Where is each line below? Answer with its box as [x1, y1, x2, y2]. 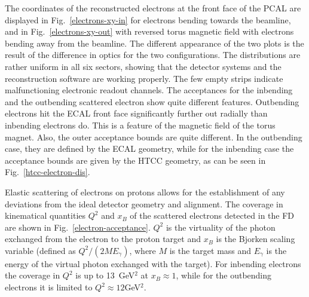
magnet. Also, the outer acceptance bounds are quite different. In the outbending [5, 130, 302, 143]
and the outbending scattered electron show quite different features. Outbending [5, 95, 299, 108]
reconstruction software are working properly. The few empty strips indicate [5, 72, 283, 84]
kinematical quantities [5, 209, 86, 222]
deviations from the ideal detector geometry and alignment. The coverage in [5, 197, 283, 210]
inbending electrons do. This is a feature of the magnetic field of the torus [5, 118, 276, 131]
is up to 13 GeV [75, 269, 135, 281]
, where [129, 244, 156, 256]
